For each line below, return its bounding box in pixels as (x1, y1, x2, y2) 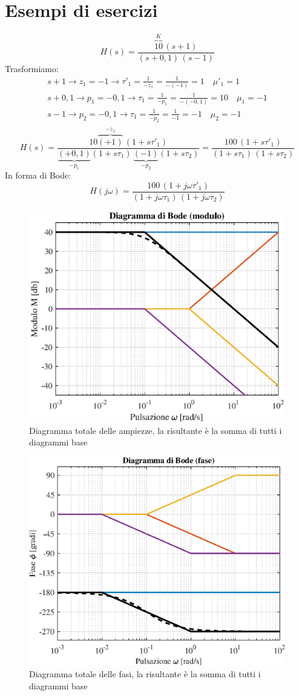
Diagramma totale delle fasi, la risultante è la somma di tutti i (29, 668, 261, 680)
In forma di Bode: (5, 169, 71, 182)
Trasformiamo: (5, 62, 59, 74)
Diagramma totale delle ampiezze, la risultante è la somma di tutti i (29, 424, 282, 436)
